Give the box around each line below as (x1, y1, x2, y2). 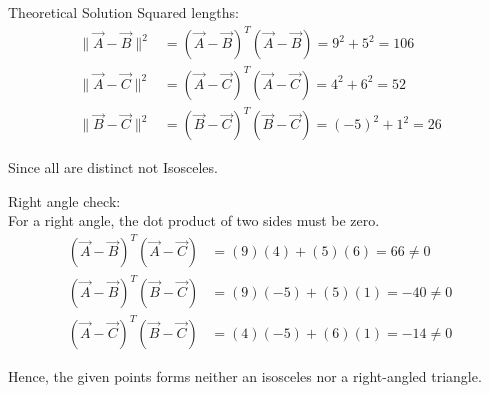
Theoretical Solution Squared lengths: (8, 2, 239, 22)
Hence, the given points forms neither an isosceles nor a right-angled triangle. (8, 365, 482, 386)
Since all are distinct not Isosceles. (8, 157, 218, 178)
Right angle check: (8, 190, 121, 211)
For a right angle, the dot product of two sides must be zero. (8, 210, 380, 231)
